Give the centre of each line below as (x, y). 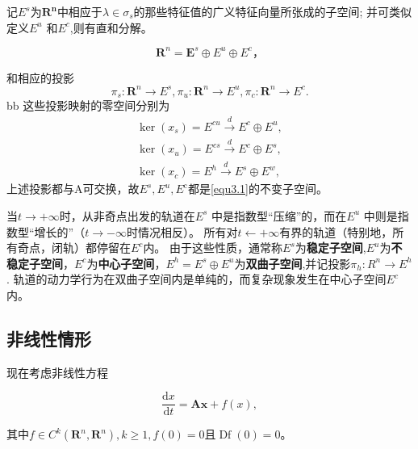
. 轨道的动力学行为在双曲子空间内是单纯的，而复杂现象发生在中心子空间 (196, 279)
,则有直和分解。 (111, 27)
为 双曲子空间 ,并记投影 (293, 263)
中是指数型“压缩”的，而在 (279, 215)
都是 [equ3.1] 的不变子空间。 (257, 189)
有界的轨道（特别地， (336, 231)
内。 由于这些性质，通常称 (213, 248)
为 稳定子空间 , (330, 248)
